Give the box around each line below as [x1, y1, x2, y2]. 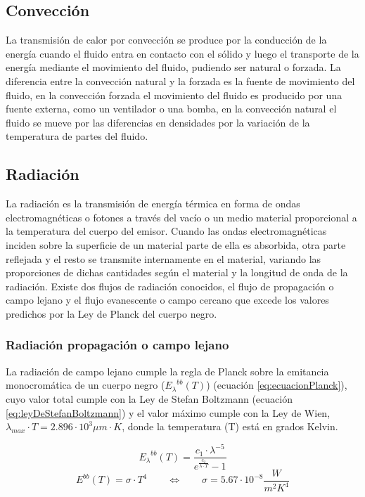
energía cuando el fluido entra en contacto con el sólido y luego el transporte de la [6, 46, 359, 60]
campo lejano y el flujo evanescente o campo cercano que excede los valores [6, 292, 329, 307]
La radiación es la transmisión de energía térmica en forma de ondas [6, 196, 300, 211]
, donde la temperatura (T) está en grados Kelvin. [122, 419, 338, 434]
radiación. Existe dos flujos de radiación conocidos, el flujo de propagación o [6, 278, 334, 293]
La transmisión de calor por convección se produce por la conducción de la [6, 32, 327, 47]
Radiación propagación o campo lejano [6, 336, 229, 354]
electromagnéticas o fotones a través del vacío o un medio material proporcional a [6, 209, 357, 224]
